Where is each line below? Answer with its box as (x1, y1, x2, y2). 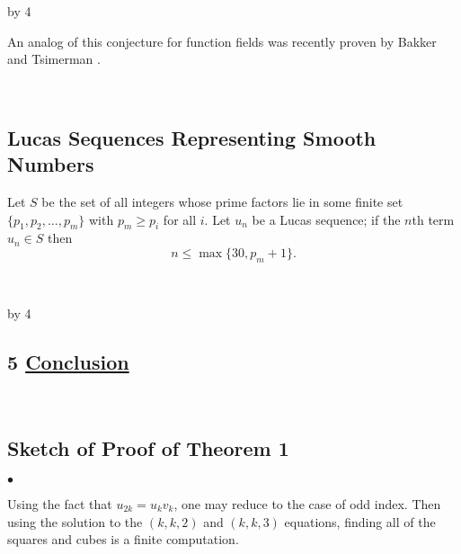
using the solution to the (7, 512, 143, 531)
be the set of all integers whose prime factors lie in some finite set (41, 192, 403, 210)
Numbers (7, 150, 94, 178)
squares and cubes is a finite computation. (7, 530, 239, 549)
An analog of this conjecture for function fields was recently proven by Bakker (7, 31, 437, 50)
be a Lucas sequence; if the (252, 210, 401, 228)
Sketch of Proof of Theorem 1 (7, 434, 289, 462)
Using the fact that (7, 494, 112, 513)
